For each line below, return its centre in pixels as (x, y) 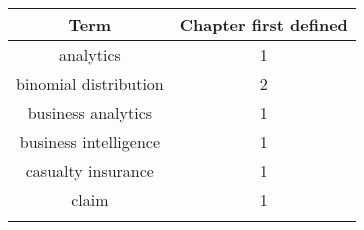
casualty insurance (89, 170)
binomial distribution (90, 83)
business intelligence (89, 141)
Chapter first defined (263, 24)
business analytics (90, 112)
